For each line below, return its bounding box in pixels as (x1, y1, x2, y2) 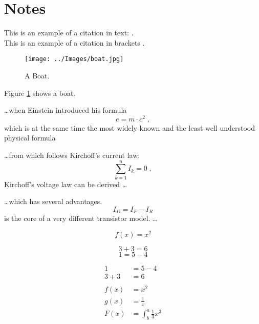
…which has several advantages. (4, 196, 102, 207)
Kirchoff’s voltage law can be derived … (4, 178, 127, 189)
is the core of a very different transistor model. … (4, 213, 158, 224)
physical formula (4, 132, 56, 143)
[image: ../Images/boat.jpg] (25, 55, 124, 63)
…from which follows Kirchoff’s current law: (4, 150, 140, 160)
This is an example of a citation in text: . (4, 27, 134, 38)
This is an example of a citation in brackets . (4, 37, 145, 48)
